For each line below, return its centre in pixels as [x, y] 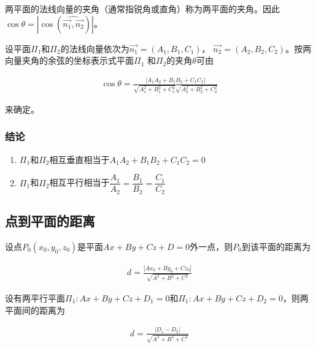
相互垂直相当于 [79, 159]
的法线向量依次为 [95, 48]
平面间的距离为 [35, 310]
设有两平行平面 [35, 298]
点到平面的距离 [50, 221]
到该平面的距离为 [276, 246]
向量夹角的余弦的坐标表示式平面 [69, 60]
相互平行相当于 [79, 182]
